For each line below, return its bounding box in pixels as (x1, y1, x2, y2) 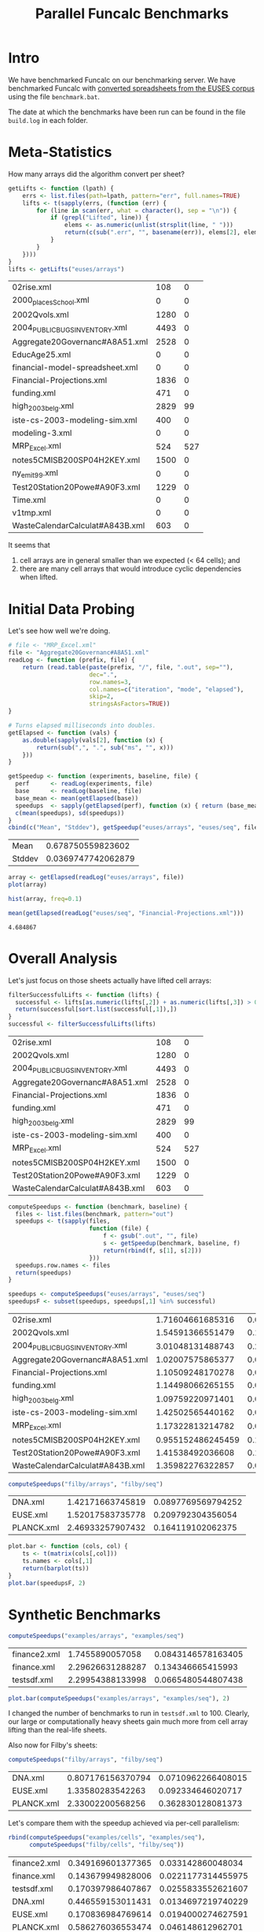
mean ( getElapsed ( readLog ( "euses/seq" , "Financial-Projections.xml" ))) (8, 909, 244, 917)
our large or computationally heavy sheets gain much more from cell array (8, 1717, 248, 1726)
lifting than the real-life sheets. (8, 1725, 108, 1735)
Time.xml (12, 494, 46, 505)
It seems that (8, 541, 51, 550)
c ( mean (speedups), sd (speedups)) (15, 809, 125, 817)
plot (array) (8, 880, 47, 889)
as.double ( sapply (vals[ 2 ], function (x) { (22, 736, 163, 744)
